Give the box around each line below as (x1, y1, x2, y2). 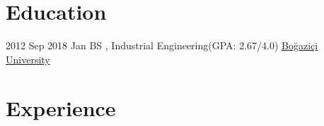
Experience (6, 93, 116, 122)
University (6, 51, 50, 66)
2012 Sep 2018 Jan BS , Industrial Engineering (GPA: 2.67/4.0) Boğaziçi (6, 38, 318, 53)
